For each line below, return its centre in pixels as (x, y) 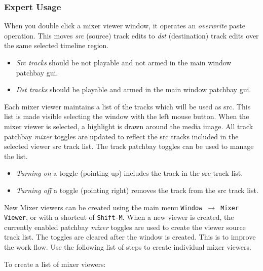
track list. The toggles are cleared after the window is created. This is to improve (130, 237)
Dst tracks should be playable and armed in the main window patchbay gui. (134, 89)
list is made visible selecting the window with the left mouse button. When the (127, 116)
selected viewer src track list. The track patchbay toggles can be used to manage (129, 146)
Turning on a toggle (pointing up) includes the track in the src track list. (129, 173)
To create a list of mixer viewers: (55, 264)
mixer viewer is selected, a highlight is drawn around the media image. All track (129, 126)
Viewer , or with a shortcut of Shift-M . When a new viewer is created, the (119, 217)
